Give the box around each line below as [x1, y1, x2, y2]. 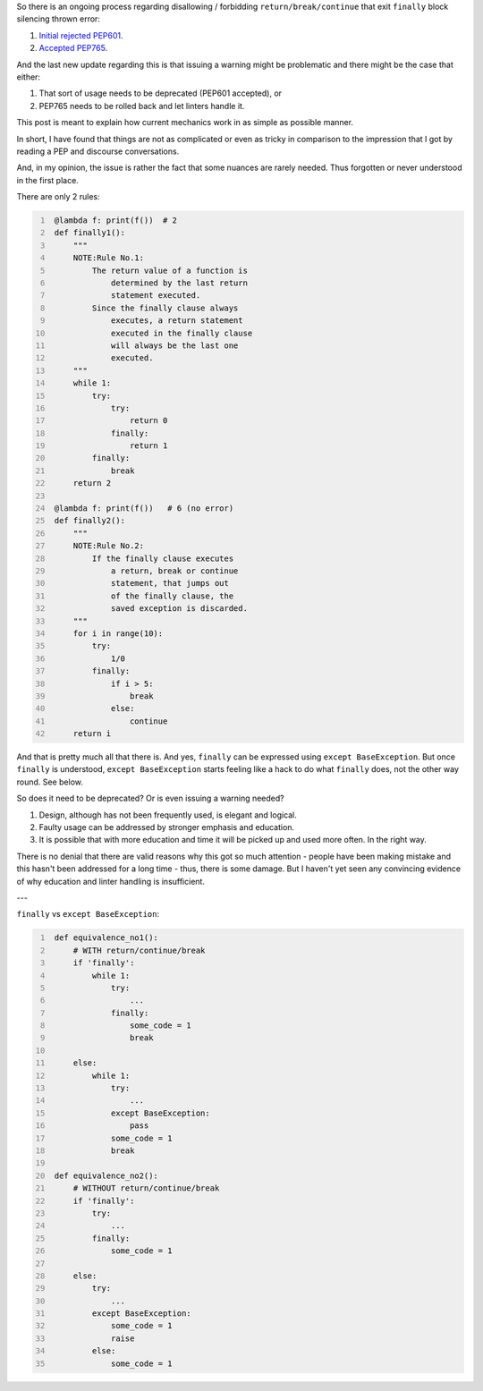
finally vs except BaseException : [16, 909, 160, 920]
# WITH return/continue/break [72, 945, 206, 955]
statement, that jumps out [110, 578, 230, 589]
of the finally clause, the [110, 590, 234, 601]
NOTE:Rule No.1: [72, 253, 145, 263]
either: [16, 72, 40, 82]
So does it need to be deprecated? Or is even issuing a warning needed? [16, 793, 285, 804]
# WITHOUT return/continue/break [72, 1183, 220, 1193]
